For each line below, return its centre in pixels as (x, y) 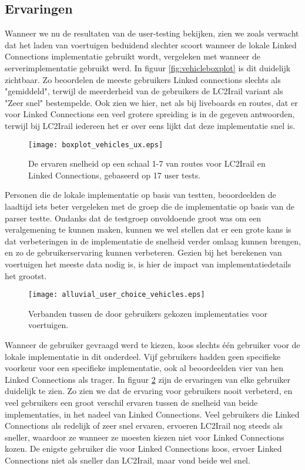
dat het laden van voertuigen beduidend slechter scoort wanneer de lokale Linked (151, 44)
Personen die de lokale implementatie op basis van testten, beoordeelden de (140, 195)
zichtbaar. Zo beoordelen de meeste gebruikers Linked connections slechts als (143, 79)
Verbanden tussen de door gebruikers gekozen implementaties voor (148, 313)
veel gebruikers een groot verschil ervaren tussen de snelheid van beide (131, 402)
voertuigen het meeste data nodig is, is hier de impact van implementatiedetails (148, 264)
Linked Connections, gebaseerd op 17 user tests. (115, 175)
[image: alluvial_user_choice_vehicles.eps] (117, 295)
